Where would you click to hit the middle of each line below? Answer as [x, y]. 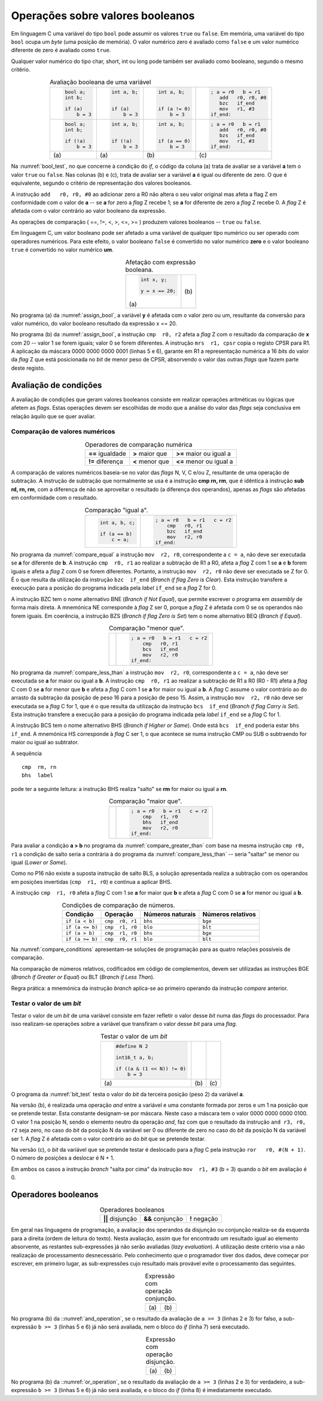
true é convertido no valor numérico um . [62, 249]
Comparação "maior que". [145, 801]
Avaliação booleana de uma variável [100, 82]
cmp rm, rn [39, 767]
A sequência [26, 753]
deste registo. [28, 368]
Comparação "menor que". [147, 628]
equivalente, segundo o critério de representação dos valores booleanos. [101, 183]
